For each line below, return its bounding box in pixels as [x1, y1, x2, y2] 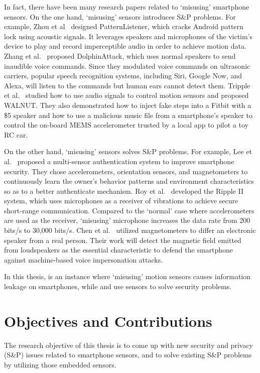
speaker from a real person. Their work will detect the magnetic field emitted [4, 234, 241, 245]
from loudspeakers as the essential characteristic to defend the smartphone [4, 244, 233, 255]
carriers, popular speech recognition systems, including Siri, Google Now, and [4, 70, 242, 81]
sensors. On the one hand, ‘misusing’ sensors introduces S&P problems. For [4, 11, 236, 22]
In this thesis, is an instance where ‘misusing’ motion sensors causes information [4, 271, 251, 282]
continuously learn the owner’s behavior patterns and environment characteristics [4, 176, 254, 186]
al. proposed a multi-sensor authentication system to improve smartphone [4, 156, 234, 166]
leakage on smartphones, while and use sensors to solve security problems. [4, 281, 232, 292]
